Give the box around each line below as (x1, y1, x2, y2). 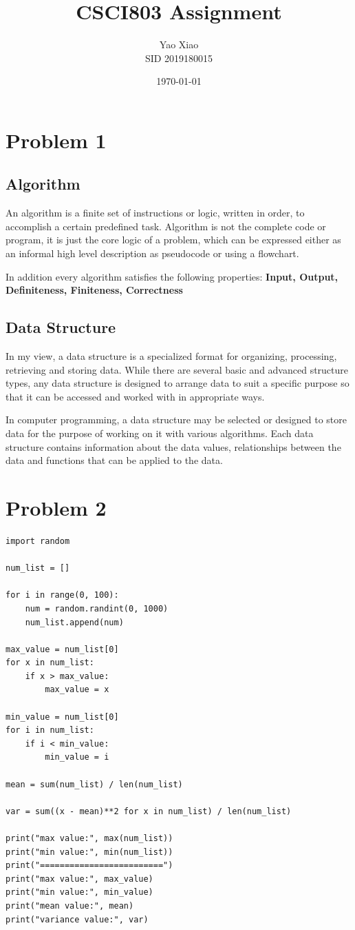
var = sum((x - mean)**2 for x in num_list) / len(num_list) (6, 806, 292, 816)
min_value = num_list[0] (6, 711, 119, 722)
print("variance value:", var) (6, 914, 149, 924)
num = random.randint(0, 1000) (25, 603, 169, 614)
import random (6, 536, 70, 546)
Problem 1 (6, 125, 107, 154)
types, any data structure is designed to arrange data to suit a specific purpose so (6, 376, 349, 390)
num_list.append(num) (25, 617, 124, 627)
